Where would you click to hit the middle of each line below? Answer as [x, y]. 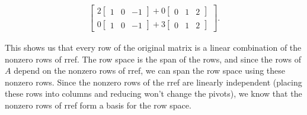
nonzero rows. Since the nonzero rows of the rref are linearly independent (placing [153, 82]
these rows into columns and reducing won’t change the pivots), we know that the [153, 93]
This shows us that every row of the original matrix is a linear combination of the [153, 47]
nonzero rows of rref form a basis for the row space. [98, 105]
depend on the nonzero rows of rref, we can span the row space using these [150, 70]
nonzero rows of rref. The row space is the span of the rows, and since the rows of [153, 59]
